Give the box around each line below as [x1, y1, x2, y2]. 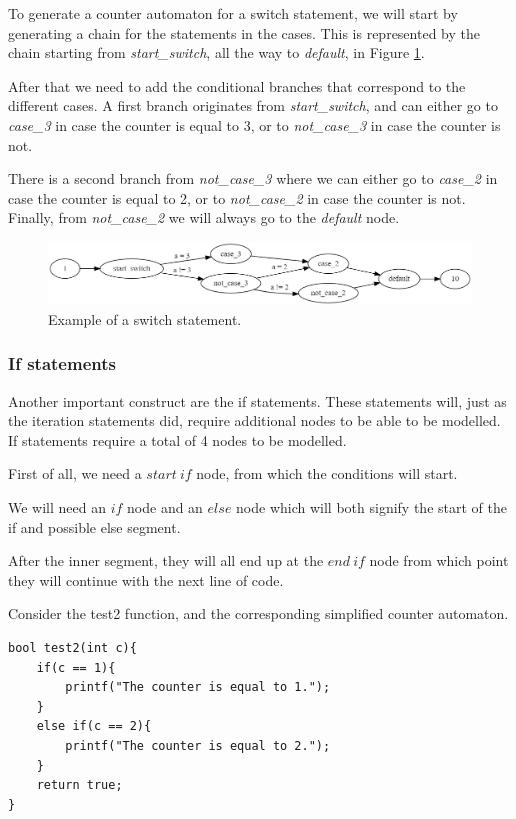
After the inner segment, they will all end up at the [8, 550, 324, 571]
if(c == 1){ [36, 660, 116, 675]
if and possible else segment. [8, 516, 181, 537]
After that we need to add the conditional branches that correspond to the [8, 75, 466, 96]
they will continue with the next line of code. [8, 569, 284, 590]
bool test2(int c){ [8, 641, 137, 656]
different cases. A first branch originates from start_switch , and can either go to [8, 95, 498, 116]
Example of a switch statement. [48, 308, 242, 329]
